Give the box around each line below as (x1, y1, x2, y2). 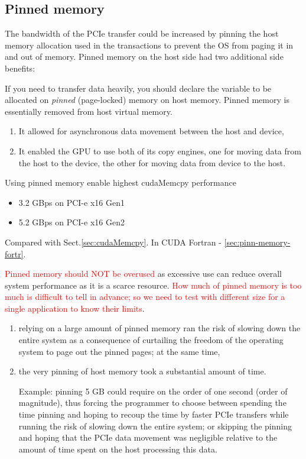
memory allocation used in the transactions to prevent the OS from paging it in (5, 38, 294, 51)
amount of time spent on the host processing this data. (18, 442, 217, 455)
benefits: (5, 62, 35, 74)
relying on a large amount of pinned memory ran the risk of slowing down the (18, 322, 301, 334)
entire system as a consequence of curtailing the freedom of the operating (18, 334, 284, 346)
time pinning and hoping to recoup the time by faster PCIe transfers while (18, 408, 289, 421)
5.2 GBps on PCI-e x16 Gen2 (18, 216, 125, 228)
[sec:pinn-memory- (224, 235, 291, 248)
